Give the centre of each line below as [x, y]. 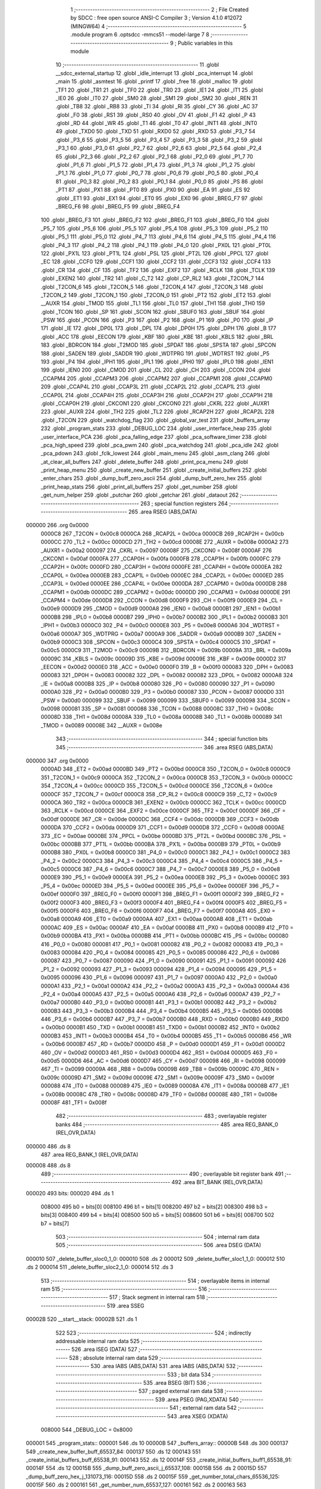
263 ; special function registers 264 [184, 503]
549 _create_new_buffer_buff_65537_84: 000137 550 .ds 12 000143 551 [113, 1451]
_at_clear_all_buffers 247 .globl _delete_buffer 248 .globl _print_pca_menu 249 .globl [144, 462]
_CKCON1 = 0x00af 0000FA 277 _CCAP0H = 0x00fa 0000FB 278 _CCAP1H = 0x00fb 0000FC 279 [160, 559]
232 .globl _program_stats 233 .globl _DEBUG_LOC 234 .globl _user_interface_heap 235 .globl [156, 428]
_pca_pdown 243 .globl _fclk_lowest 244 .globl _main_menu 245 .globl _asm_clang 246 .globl [155, 453]
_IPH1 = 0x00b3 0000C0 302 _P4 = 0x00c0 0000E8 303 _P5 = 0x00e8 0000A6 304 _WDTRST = [160, 625]
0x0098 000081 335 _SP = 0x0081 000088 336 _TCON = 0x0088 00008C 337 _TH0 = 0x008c [157, 709]
